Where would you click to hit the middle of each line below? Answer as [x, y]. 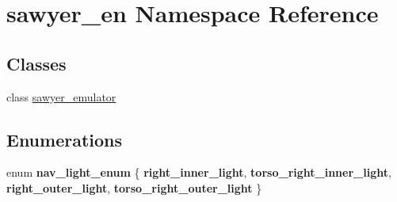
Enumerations [65, 139]
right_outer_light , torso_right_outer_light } [134, 187]
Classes [36, 63]
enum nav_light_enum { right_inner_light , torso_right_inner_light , [199, 172]
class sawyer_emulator [61, 96]
